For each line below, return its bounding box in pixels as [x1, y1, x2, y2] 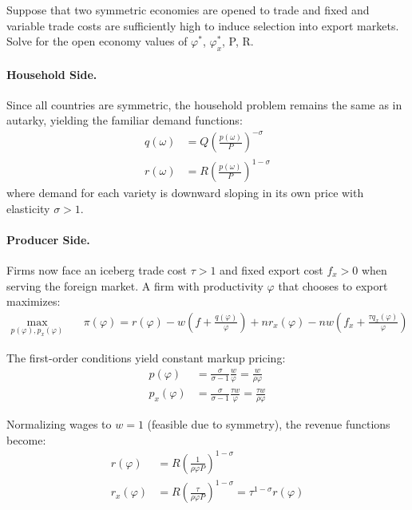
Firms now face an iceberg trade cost [6, 262, 187, 279]
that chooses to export [278, 277, 388, 294]
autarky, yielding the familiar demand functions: [6, 112, 243, 128]
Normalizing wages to [6, 416, 112, 433]
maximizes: [6, 293, 61, 310]
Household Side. [6, 65, 97, 82]
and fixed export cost [220, 262, 323, 279]
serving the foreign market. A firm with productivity [6, 277, 263, 294]
